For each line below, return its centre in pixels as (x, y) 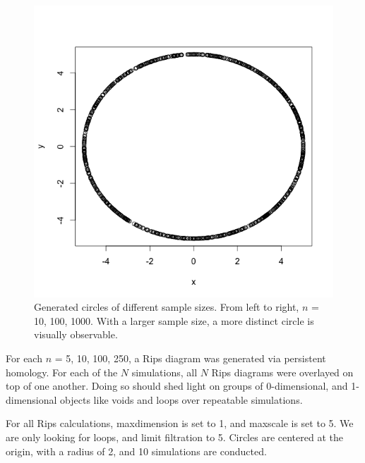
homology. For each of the (62, 372)
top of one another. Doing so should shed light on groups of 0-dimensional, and (177, 386)
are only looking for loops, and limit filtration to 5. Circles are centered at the (174, 437)
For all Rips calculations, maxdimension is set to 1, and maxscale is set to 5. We (180, 423)
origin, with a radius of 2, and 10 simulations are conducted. (136, 451)
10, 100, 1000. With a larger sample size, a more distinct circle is (174, 320)
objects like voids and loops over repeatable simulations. (181, 399)
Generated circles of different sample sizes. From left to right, (167, 307)
